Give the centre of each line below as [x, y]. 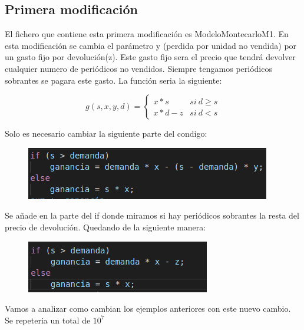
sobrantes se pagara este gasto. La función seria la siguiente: [113, 80]
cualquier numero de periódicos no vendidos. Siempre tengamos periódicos [138, 68]
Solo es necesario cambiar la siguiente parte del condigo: [106, 133]
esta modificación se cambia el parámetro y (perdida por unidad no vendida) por [151, 45]
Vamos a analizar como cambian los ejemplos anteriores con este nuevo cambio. [148, 308]
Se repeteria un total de [48, 320]
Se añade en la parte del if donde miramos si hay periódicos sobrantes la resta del [152, 215]
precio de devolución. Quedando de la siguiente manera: [105, 227]
